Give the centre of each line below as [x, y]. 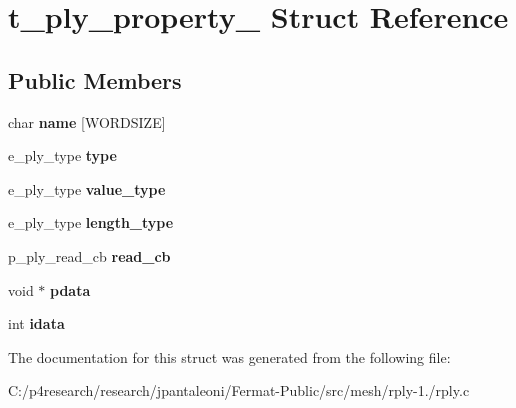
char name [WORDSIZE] [87, 121]
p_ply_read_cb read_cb [89, 255]
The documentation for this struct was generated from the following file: [229, 356]
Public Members [95, 79]
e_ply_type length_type [91, 222]
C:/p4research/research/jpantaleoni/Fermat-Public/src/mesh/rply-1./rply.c [239, 390]
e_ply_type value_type [87, 188]
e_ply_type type [62, 155]
